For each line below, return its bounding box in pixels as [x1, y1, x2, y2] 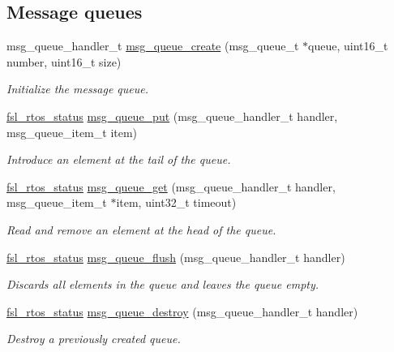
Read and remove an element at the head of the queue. [6, 221, 276, 238]
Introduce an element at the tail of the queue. [6, 151, 231, 168]
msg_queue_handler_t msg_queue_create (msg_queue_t [6, 37, 299, 54]
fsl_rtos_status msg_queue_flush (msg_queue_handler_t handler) [6, 248, 345, 265]
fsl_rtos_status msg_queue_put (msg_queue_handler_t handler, [6, 107, 338, 124]
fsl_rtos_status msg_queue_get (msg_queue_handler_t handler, [6, 178, 336, 195]
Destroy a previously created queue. [6, 330, 181, 347]
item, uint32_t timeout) [116, 194, 237, 211]
